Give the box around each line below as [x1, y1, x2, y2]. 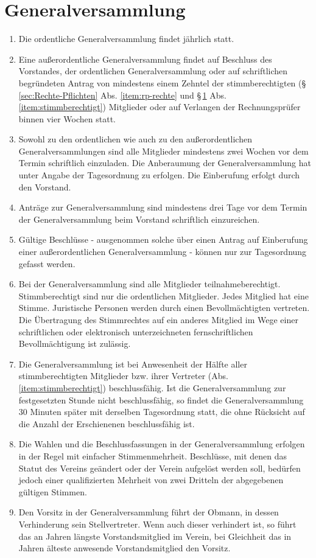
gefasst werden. [18, 257, 75, 270]
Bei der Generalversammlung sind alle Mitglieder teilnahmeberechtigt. [18, 277, 281, 290]
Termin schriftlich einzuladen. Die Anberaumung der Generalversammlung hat [18, 156, 312, 169]
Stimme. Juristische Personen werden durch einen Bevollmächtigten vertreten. [18, 301, 310, 314]
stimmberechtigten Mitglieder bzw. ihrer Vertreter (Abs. [18, 369, 228, 382]
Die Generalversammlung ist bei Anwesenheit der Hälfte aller [18, 357, 247, 370]
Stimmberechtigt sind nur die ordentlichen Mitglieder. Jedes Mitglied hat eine [18, 289, 309, 302]
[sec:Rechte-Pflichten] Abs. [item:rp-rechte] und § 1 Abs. [18, 88, 226, 101]
